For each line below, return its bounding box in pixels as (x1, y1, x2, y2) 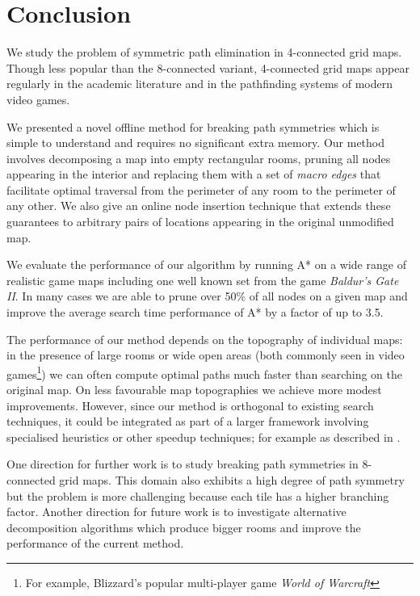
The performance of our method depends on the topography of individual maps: (6, 330, 403, 347)
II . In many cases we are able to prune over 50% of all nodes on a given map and (6, 288, 408, 304)
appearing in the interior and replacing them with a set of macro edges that (6, 166, 381, 183)
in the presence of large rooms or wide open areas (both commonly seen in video (6, 346, 405, 363)
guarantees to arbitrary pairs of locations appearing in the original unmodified (6, 213, 394, 230)
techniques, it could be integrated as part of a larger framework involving (6, 413, 369, 430)
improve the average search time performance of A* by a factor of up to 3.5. (6, 304, 384, 321)
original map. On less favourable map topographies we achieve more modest (6, 381, 382, 398)
